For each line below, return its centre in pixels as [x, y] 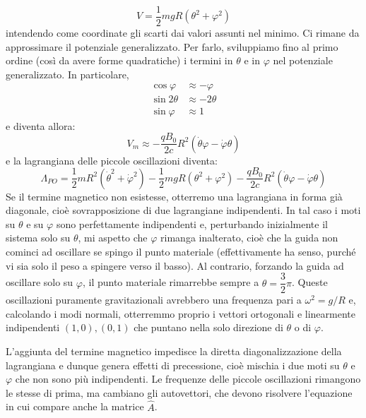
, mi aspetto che [113, 238]
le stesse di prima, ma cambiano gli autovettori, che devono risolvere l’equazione [179, 392]
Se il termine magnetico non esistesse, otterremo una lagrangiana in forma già [174, 196]
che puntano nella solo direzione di [208, 327]
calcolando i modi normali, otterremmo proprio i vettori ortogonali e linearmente [181, 313]
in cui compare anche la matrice [75, 406]
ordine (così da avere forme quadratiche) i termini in [119, 60]
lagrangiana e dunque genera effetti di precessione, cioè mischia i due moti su [173, 365]
